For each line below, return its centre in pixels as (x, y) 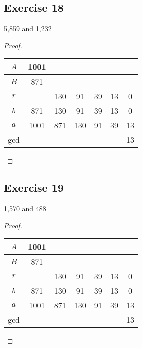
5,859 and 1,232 (28, 28)
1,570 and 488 (25, 209)
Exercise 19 (34, 188)
